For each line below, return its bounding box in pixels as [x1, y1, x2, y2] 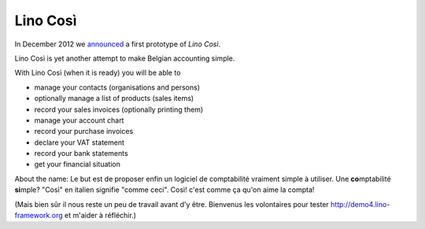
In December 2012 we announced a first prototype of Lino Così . [14, 39, 221, 49]
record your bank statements [34, 149, 129, 158]
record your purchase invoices [34, 127, 134, 136]
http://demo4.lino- [331, 199, 390, 209]
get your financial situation [34, 160, 121, 169]
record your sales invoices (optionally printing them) [34, 105, 204, 114]
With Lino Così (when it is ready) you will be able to [14, 68, 181, 78]
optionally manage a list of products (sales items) [34, 94, 194, 103]
